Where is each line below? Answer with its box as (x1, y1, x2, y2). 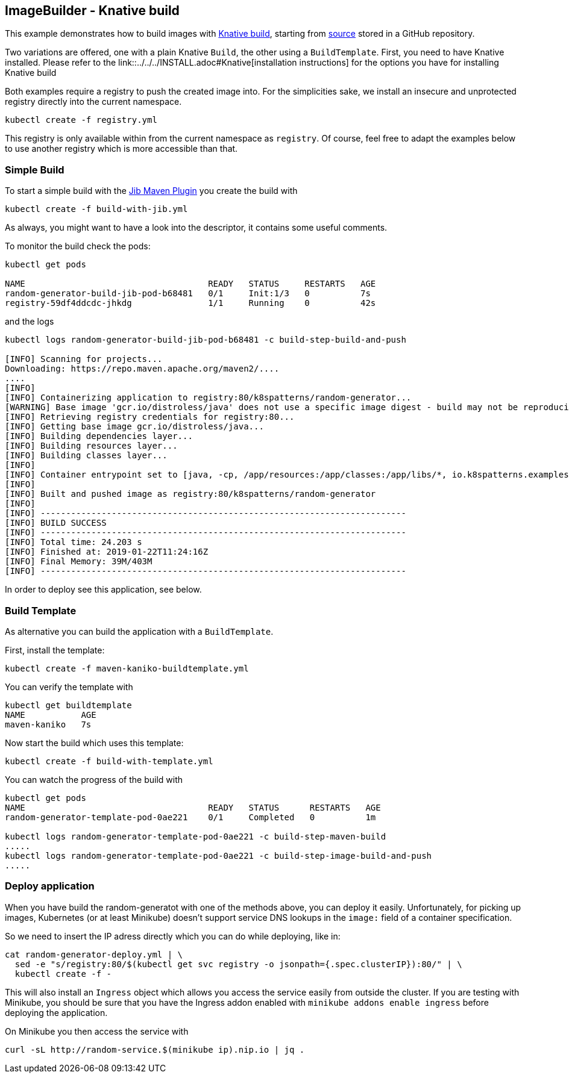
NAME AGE (5, 709, 96, 720)
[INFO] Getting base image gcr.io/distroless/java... (5, 422, 264, 432)
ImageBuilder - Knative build (5, 3, 180, 18)
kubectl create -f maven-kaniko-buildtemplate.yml (5, 663, 249, 673)
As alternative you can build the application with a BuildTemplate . (5, 626, 274, 637)
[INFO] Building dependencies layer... (5, 431, 193, 441)
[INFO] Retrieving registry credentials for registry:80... (5, 412, 295, 422)
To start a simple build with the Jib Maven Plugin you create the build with (5, 185, 298, 196)
